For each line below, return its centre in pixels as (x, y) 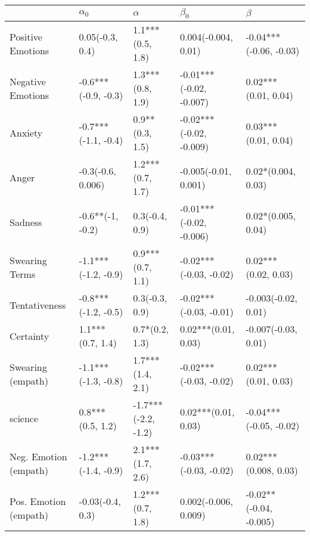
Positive (26, 36)
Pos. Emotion (38, 501)
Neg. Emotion (38, 456)
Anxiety (26, 133)
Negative (28, 81)
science (24, 419)
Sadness (26, 222)
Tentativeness (38, 305)
